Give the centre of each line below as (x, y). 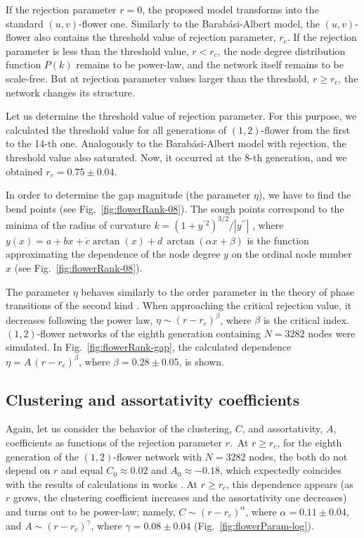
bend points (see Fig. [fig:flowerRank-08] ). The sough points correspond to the (175, 208)
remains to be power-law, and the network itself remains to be (210, 64)
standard (25, 23)
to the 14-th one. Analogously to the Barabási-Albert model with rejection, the (176, 143)
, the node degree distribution (281, 50)
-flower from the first (306, 129)
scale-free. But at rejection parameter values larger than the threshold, (158, 78)
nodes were (332, 333)
